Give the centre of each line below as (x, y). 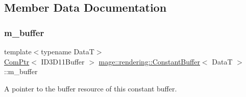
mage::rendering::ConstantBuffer (149, 61)
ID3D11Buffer (63, 61)
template (18, 51)
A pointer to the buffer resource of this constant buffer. (91, 88)
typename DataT (68, 51)
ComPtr (17, 61)
